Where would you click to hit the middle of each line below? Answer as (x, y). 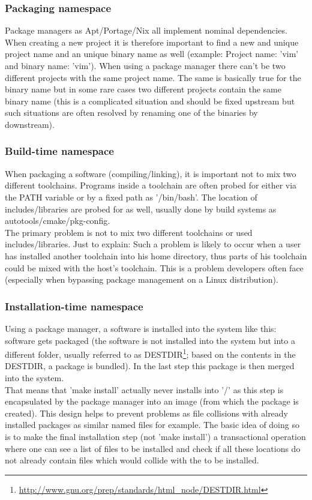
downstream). (30, 124)
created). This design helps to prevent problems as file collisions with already (147, 413)
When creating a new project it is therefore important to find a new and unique (152, 42)
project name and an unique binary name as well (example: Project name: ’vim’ (152, 54)
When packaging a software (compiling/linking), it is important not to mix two (151, 173)
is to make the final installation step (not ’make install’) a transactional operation (155, 436)
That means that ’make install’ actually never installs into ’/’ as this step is (144, 389)
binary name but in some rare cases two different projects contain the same (143, 89)
